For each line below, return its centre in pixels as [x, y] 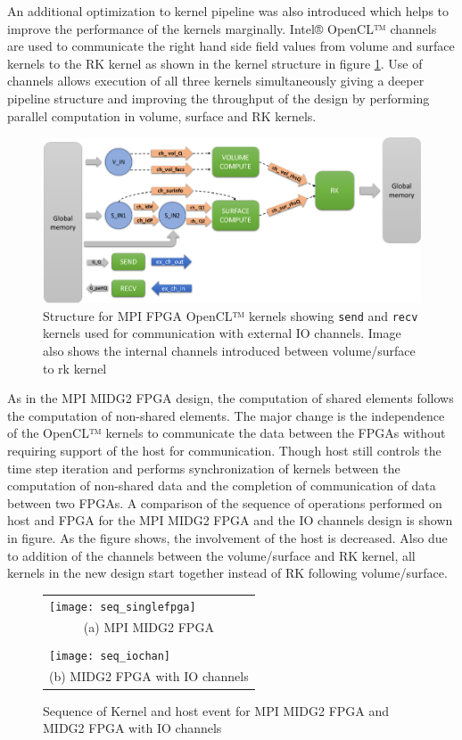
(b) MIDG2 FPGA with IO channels [149, 676]
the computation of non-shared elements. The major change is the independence [226, 415]
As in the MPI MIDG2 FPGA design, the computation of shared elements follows [231, 398]
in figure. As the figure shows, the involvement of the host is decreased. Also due [227, 538]
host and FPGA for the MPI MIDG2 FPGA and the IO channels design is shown [230, 520]
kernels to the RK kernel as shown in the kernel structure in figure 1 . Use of [215, 63]
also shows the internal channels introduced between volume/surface [229, 351]
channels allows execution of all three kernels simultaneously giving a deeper [216, 81]
